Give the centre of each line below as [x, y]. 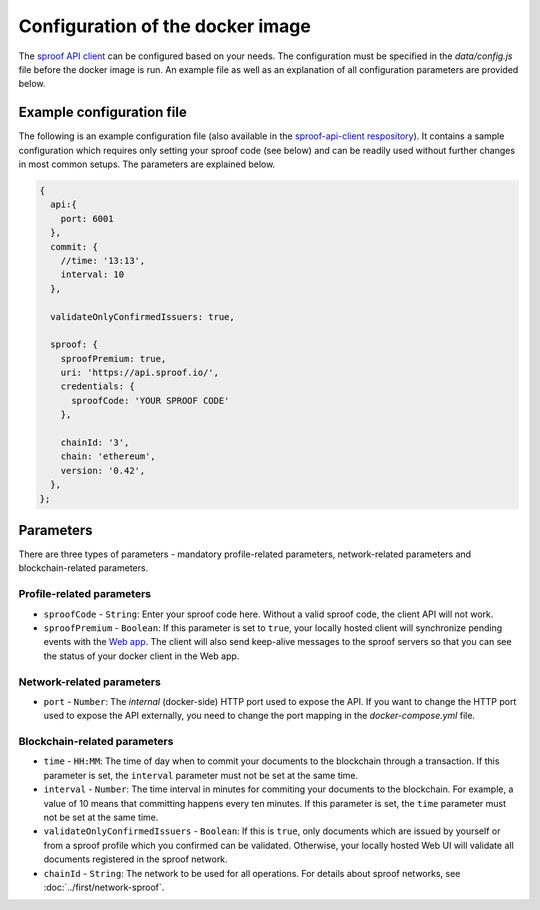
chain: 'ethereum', [108, 456]
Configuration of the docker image [165, 26]
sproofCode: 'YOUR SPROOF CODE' [150, 400]
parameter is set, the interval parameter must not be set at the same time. [201, 775]
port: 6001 [87, 218]
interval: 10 [92, 274]
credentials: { [97, 386]
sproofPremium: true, [113, 358]
